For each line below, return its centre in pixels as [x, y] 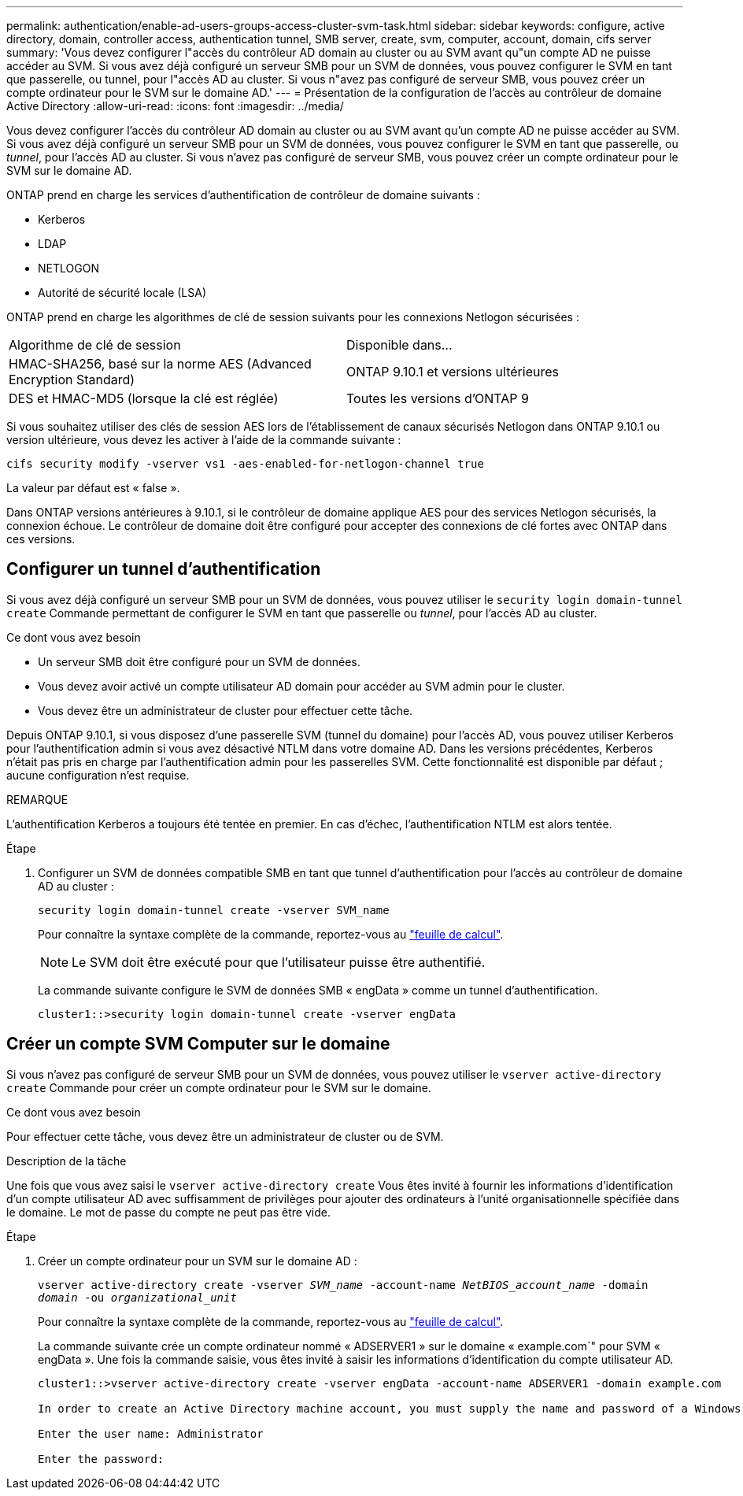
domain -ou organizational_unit [137, 1297]
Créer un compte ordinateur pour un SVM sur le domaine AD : [198, 1261]
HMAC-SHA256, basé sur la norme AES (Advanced [160, 364]
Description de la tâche [67, 1161]
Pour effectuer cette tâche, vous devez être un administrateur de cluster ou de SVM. [225, 1136]
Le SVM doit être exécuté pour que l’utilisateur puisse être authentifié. [279, 962]
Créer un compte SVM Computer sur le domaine [198, 1044]
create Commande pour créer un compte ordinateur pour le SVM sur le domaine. [219, 1087]
